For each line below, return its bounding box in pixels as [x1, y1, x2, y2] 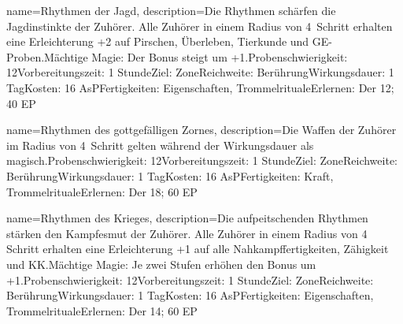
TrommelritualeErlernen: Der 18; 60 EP [6, 183, 198, 199]
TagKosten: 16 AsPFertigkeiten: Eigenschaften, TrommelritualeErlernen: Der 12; [6, 79, 394, 95]
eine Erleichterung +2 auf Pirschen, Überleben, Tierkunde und [6, 33, 309, 50]
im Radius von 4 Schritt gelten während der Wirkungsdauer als [6, 136, 314, 153]
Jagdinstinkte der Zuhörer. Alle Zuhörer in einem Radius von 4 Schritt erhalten [6, 17, 393, 34]
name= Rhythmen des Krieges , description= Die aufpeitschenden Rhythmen [6, 210, 368, 226]
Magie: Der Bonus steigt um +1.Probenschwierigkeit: [91, 48, 348, 65]
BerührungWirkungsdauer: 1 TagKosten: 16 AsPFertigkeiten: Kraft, [6, 167, 334, 184]
